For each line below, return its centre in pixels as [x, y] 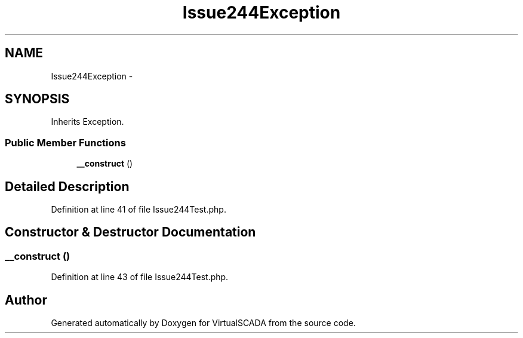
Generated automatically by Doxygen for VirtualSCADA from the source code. [203, 323]
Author [26, 300]
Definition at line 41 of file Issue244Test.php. [139, 210]
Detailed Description [67, 186]
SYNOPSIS [37, 99]
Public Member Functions [65, 142]
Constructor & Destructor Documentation [130, 232]
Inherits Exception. [87, 122]
